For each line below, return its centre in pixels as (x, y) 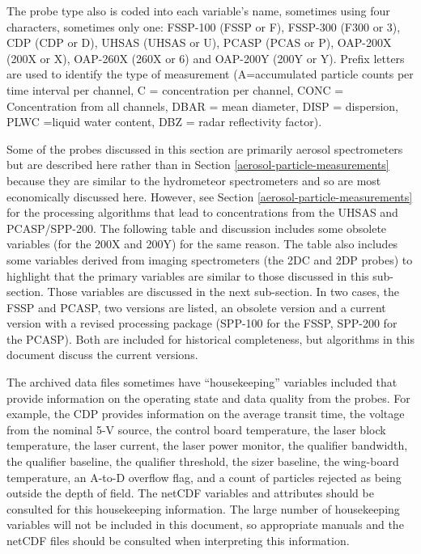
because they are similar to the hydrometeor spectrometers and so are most (194, 180)
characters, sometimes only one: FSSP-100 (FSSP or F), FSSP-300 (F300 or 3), (204, 26)
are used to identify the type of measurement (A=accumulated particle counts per (210, 74)
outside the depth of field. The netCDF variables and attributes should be (190, 493)
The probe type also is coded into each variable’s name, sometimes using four (198, 11)
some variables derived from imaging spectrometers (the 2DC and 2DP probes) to (210, 259)
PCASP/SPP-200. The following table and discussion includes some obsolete (197, 228)
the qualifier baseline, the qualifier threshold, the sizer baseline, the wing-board (203, 461)
